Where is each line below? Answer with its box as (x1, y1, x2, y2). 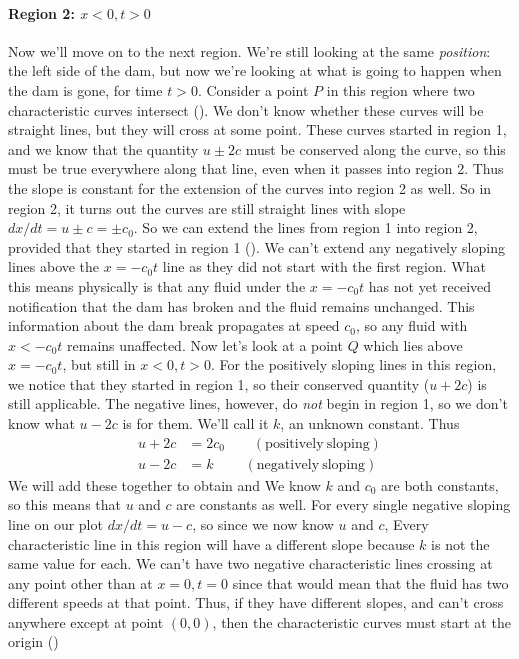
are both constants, (381, 474, 499, 495)
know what (8, 413, 75, 434)
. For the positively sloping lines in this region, (210, 354, 497, 375)
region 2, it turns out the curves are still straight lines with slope (8, 197, 406, 218)
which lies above (363, 334, 463, 355)
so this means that (8, 494, 121, 515)
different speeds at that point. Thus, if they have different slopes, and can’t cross (8, 592, 504, 613)
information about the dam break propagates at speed (8, 315, 340, 336)
